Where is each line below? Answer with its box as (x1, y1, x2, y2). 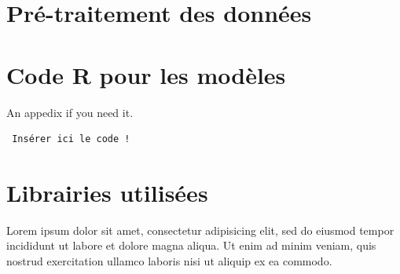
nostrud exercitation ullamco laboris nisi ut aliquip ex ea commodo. (6, 253, 332, 269)
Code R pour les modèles (6, 58, 286, 90)
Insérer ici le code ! (12, 133, 130, 145)
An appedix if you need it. (6, 104, 134, 120)
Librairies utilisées (6, 176, 208, 208)
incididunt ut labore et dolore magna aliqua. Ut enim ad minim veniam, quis (6, 237, 376, 254)
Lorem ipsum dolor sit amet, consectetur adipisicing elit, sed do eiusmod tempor (6, 221, 394, 238)
